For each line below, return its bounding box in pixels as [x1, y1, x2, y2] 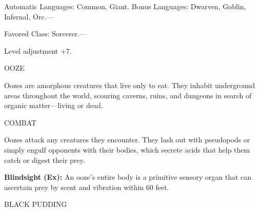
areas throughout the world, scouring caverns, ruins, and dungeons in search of [4, 90, 252, 100]
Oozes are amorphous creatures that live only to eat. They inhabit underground [4, 79, 255, 90]
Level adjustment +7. [4, 45, 72, 56]
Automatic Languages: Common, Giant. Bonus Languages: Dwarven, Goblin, [4, 1, 246, 11]
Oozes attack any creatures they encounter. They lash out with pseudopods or [4, 134, 250, 145]
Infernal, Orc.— [4, 11, 54, 22]
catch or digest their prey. [4, 154, 85, 165]
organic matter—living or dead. [4, 100, 103, 111]
